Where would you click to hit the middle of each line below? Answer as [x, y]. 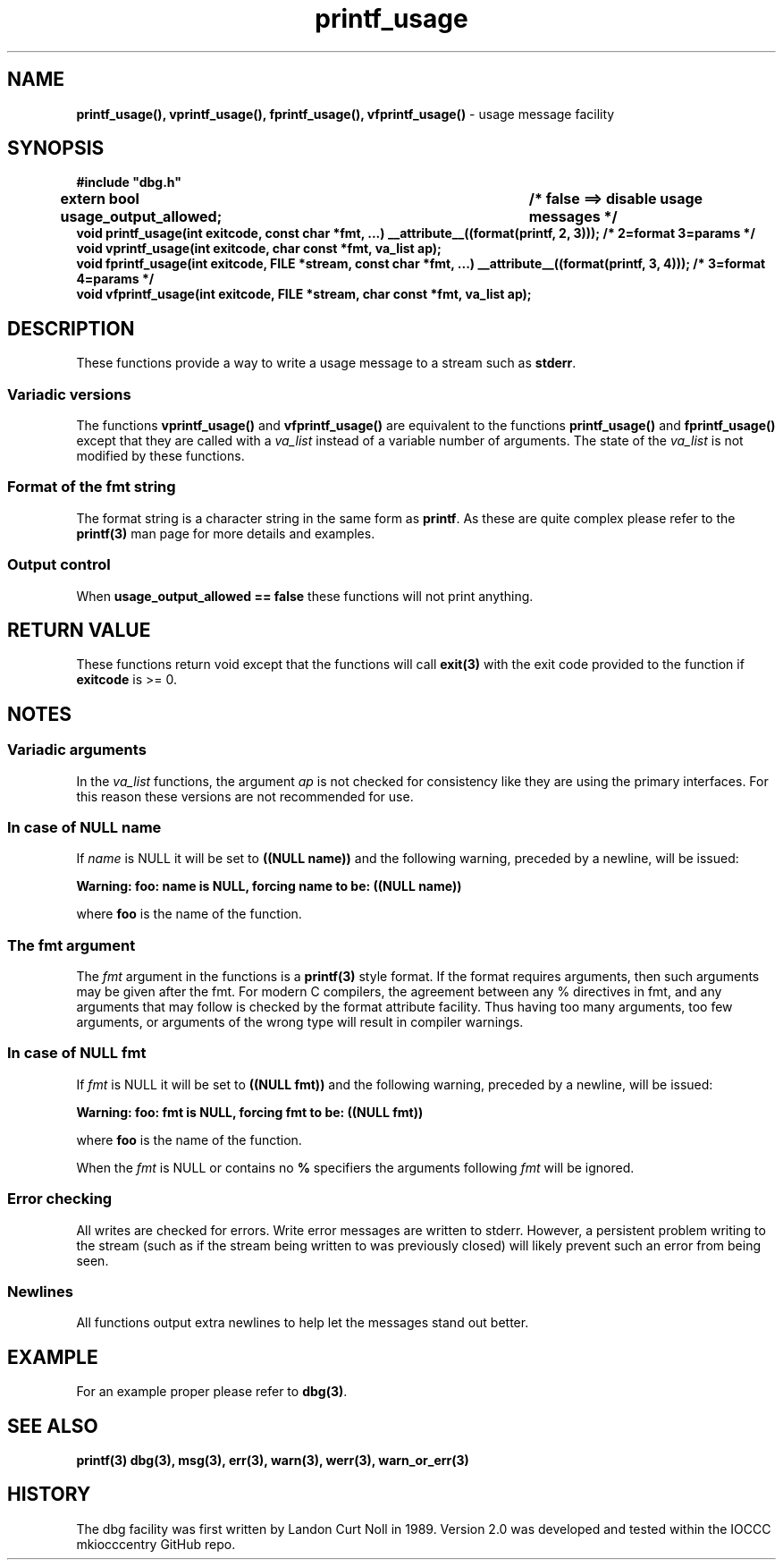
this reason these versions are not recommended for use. [245, 796]
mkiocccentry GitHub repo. [156, 1544]
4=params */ [115, 279]
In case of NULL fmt [77, 1053]
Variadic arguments [77, 750]
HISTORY [49, 1495]
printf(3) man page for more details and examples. [226, 533]
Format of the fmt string [92, 487]
